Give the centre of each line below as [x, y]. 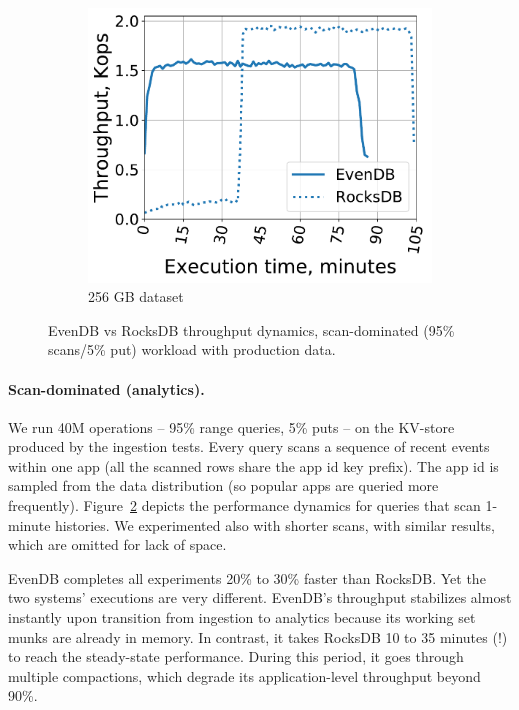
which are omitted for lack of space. [117, 544]
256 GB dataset [136, 296]
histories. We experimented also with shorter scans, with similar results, [275, 524]
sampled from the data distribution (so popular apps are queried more [223, 485]
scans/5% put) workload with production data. [192, 349]
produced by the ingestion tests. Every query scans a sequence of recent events [249, 446]
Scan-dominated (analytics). [106, 388]
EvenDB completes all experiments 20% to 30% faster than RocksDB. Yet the [247, 577]
